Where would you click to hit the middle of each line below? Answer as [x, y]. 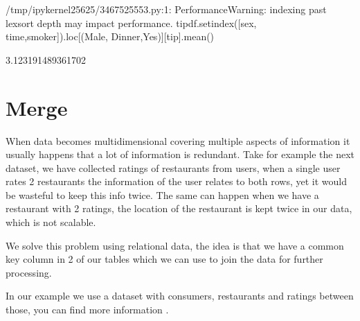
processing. [29, 272]
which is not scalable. [51, 222]
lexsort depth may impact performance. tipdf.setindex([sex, [131, 23]
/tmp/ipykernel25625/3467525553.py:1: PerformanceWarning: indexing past [166, 9]
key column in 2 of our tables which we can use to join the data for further [164, 259]
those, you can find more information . [87, 310]
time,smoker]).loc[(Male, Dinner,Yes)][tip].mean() [110, 36]
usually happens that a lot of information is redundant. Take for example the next [180, 154]
